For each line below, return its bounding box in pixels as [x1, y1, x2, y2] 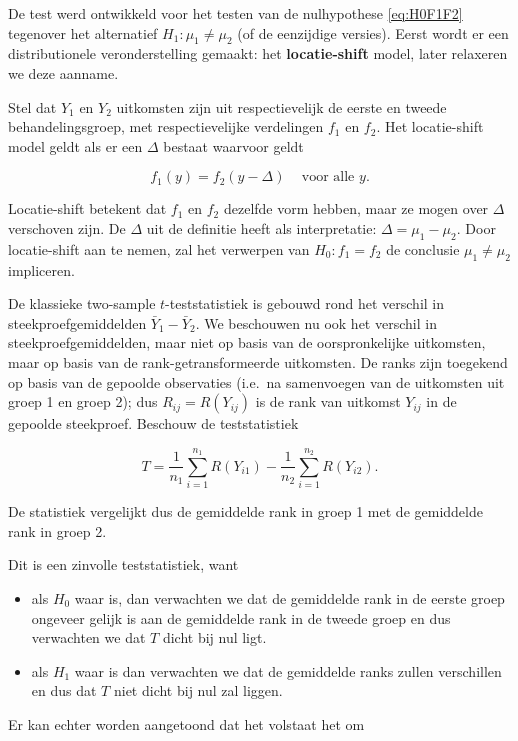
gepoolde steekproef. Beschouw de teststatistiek [8, 413, 299, 434]
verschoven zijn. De [8, 217, 126, 238]
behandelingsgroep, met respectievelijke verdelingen [8, 116, 324, 137]
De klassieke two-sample [8, 293, 156, 314]
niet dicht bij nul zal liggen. [113, 680, 283, 701]
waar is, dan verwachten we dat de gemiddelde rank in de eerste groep [74, 588, 505, 609]
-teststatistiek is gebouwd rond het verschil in [165, 293, 445, 314]
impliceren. [8, 259, 75, 280]
